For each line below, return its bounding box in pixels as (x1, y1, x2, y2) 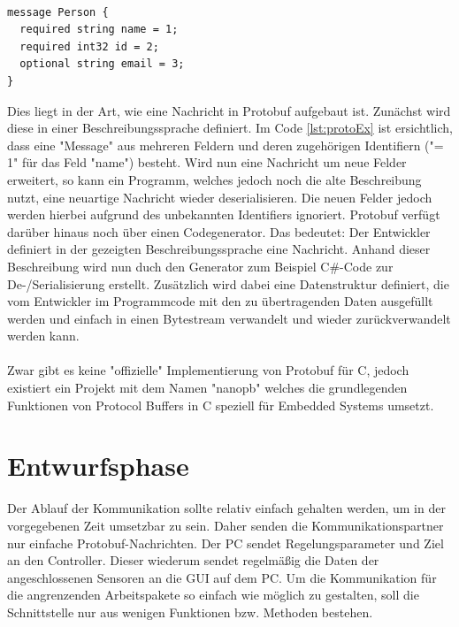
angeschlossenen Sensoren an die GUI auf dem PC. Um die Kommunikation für (7, 568, 437, 586)
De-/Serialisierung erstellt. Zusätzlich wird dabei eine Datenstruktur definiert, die (7, 274, 449, 293)
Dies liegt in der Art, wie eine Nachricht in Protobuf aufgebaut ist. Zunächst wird (7, 101, 451, 119)
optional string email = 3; (19, 57, 185, 71)
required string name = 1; (19, 23, 179, 36)
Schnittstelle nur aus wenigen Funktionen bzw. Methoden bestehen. (7, 602, 373, 621)
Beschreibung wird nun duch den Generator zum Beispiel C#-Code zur (7, 256, 394, 275)
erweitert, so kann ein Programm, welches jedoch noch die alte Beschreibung (7, 170, 422, 188)
